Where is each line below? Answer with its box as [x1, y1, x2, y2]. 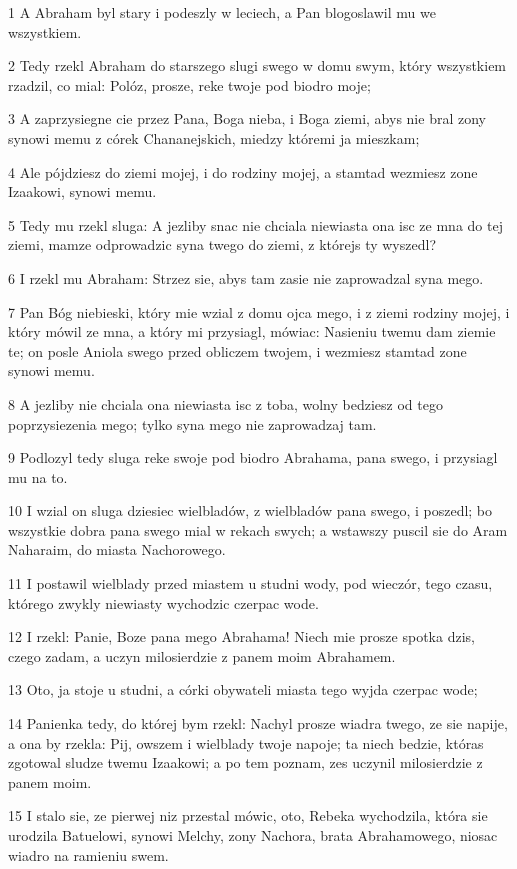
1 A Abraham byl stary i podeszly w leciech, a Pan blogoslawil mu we [8, 2, 436, 22]
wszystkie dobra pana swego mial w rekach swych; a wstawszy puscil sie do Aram [8, 519, 508, 540]
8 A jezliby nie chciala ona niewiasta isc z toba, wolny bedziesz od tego [8, 393, 443, 414]
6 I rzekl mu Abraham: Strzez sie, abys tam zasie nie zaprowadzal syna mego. [8, 267, 484, 288]
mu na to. [8, 466, 68, 487]
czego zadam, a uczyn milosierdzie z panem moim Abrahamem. [8, 645, 396, 666]
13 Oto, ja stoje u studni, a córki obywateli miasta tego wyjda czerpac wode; [8, 679, 478, 700]
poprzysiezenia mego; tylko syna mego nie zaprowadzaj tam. [8, 413, 377, 434]
